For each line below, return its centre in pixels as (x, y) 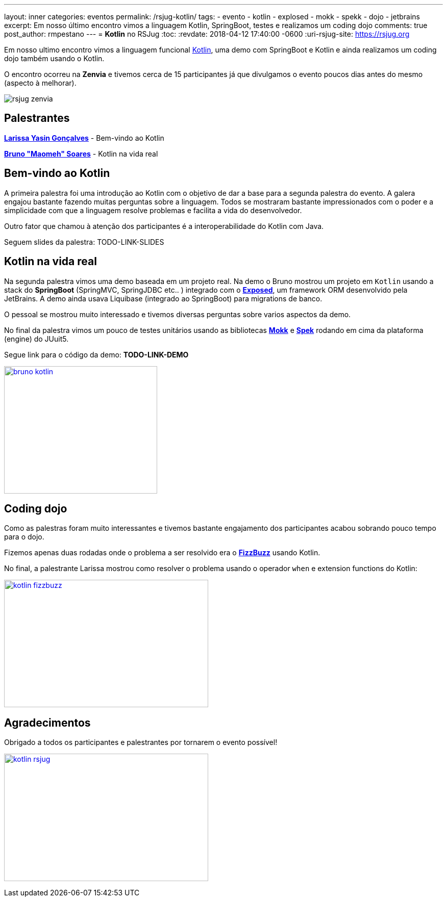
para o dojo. (24, 537)
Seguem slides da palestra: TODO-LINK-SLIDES (84, 242)
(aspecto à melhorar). (40, 83)
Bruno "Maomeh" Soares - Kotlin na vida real (81, 153)
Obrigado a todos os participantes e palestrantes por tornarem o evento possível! (141, 742)
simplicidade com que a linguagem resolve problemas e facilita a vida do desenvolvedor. (153, 210)
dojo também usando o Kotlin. (54, 58)
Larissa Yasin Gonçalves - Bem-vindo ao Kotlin (84, 138)
